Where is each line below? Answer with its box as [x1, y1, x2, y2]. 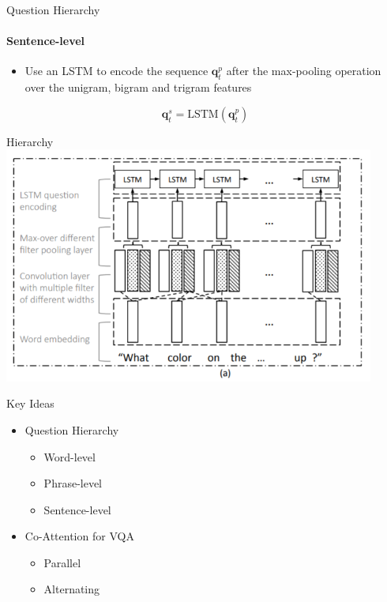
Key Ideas [6, 395, 54, 412]
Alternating [43, 581, 100, 597]
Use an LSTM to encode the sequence [24, 62, 209, 79]
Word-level [43, 448, 96, 465]
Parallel [43, 554, 81, 570]
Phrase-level [43, 475, 103, 491]
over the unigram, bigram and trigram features [24, 79, 252, 96]
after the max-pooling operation [226, 62, 381, 79]
